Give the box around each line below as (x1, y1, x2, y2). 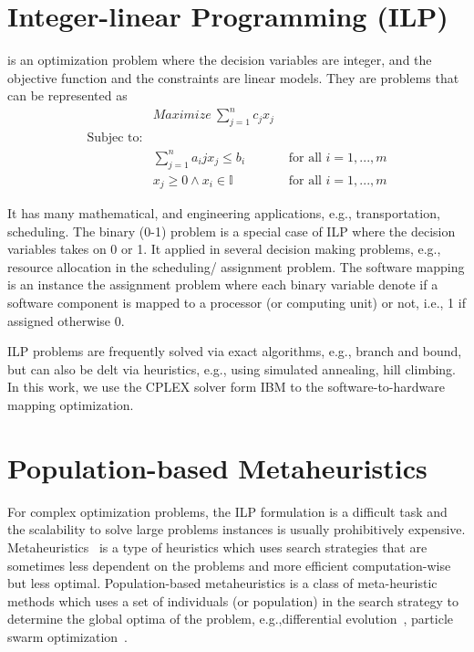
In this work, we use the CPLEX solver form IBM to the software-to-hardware (7, 377, 445, 396)
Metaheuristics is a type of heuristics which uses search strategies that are (7, 537, 428, 556)
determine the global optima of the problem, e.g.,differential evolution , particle (7, 609, 454, 628)
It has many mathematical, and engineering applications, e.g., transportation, (7, 204, 440, 223)
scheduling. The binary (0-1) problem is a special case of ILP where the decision (7, 221, 456, 240)
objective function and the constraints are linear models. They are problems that (7, 68, 459, 87)
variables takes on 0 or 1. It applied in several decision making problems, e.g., (7, 239, 441, 258)
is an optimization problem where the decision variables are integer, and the (7, 50, 432, 69)
